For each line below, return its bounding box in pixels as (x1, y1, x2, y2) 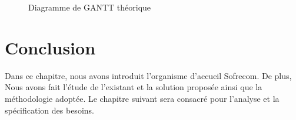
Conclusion (5, 35, 96, 59)
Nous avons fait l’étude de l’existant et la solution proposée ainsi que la (5, 81, 262, 93)
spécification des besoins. (5, 104, 94, 116)
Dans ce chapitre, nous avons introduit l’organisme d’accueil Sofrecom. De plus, (5, 69, 292, 81)
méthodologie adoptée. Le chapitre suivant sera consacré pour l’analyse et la (5, 92, 280, 104)
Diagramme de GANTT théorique (28, 1, 151, 13)
